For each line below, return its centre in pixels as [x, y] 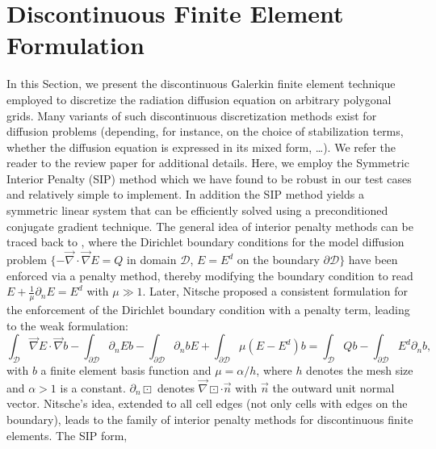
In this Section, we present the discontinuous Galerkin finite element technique [201, 84]
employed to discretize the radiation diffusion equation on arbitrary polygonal [199, 99]
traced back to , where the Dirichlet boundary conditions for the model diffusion [205, 242]
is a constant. [93, 387]
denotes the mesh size [360, 370]
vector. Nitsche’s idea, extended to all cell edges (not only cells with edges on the [207, 403]
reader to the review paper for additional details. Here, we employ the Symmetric [208, 163]
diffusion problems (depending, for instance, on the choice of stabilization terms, [205, 131]
